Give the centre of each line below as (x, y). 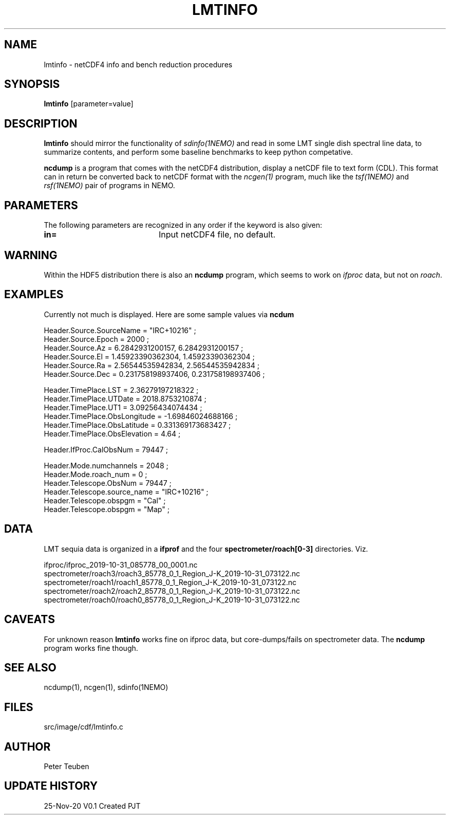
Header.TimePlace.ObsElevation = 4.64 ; (112, 433)
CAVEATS (30, 620)
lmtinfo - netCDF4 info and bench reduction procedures (138, 64)
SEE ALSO (30, 667)
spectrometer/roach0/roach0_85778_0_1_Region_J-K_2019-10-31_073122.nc (172, 599)
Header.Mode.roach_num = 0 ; (96, 474)
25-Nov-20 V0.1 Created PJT (92, 806)
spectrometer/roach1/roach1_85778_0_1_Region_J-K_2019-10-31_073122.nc (170, 582)
